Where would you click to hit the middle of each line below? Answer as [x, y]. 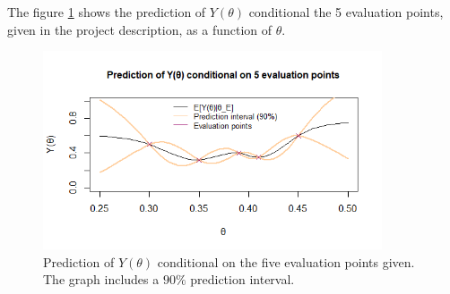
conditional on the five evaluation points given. [286, 261]
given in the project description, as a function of [140, 29]
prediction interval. [242, 279]
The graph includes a [101, 279]
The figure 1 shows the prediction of [107, 12]
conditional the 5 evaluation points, [346, 12]
